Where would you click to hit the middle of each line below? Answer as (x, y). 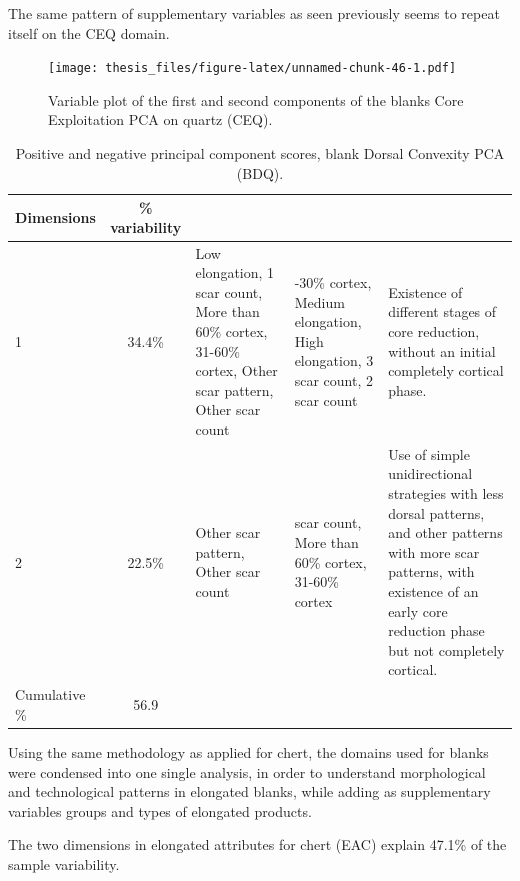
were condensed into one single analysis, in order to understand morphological (247, 771)
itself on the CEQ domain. (89, 32)
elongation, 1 (235, 272)
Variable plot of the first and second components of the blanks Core (256, 99)
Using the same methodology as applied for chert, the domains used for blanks (248, 751)
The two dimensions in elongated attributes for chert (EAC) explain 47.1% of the (257, 844)
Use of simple (429, 453)
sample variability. (64, 863)
